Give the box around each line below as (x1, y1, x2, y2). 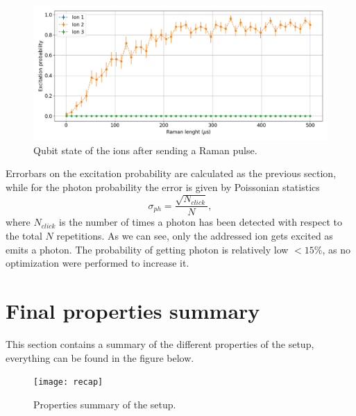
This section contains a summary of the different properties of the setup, (6, 336, 314, 351)
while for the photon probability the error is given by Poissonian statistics (6, 179, 320, 194)
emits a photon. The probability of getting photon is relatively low (6, 242, 289, 256)
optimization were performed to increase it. (6, 256, 189, 270)
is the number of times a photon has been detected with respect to (59, 215, 343, 229)
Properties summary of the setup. (33, 397, 176, 411)
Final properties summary (6, 296, 260, 324)
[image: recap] (33, 377, 103, 388)
